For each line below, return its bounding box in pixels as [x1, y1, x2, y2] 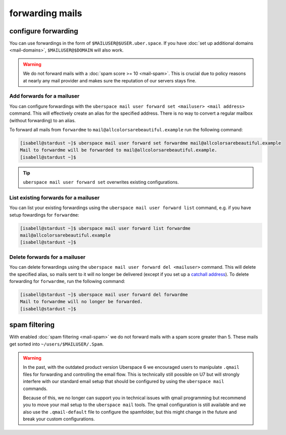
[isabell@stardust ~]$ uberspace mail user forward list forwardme [20, 225, 191, 231]
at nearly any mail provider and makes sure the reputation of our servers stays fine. [23, 77, 197, 83]
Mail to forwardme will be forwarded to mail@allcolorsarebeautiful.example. [20, 147, 217, 153]
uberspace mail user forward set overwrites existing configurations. [23, 179, 179, 185]
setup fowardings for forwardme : [9, 212, 79, 218]
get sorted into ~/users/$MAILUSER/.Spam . [9, 341, 104, 347]
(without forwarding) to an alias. [9, 117, 76, 123]
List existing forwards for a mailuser [9, 194, 100, 201]
